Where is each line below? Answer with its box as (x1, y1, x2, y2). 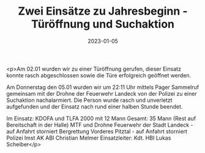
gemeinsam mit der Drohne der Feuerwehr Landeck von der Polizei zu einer (6, 90, 197, 97)
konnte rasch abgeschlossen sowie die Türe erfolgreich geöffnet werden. (6, 71, 192, 79)
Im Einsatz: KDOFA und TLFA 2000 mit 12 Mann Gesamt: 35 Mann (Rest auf (6, 115, 196, 122)
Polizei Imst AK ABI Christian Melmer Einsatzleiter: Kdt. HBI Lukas (6, 134, 171, 141)
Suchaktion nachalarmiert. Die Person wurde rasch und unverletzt (6, 96, 173, 104)
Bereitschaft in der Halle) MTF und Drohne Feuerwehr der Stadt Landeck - (6, 121, 193, 129)
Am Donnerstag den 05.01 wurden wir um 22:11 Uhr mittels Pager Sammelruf (6, 84, 199, 91)
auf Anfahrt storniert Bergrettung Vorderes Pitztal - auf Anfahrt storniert (6, 127, 188, 135)
